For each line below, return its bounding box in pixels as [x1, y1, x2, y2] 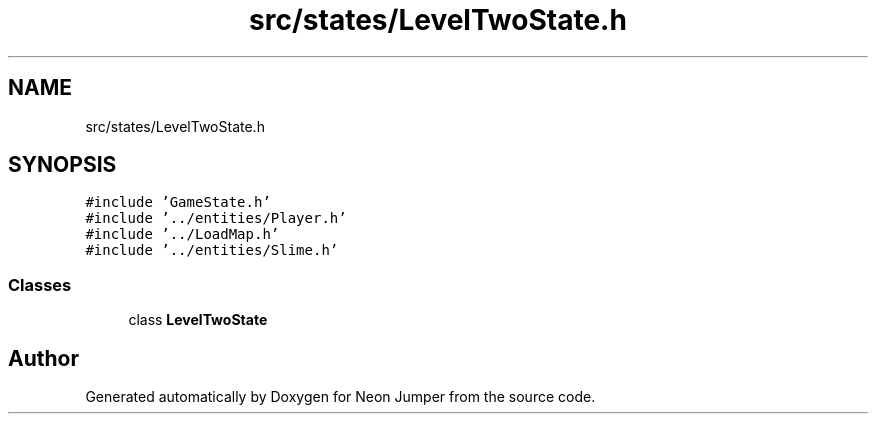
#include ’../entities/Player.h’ [85, 210, 347, 227]
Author [8, 345, 79, 371]
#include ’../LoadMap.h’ [85, 226, 280, 243]
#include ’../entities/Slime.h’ [85, 242, 339, 259]
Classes [8, 274, 72, 295]
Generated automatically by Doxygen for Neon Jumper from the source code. [85, 388, 596, 406]
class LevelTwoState [128, 311, 268, 329]
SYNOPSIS [8, 152, 117, 178]
